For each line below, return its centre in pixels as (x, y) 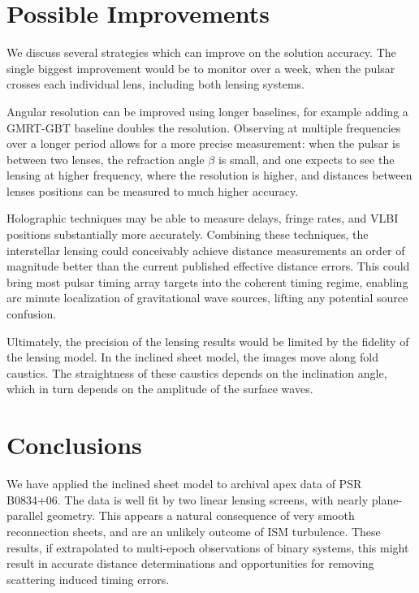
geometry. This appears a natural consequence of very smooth (201, 515)
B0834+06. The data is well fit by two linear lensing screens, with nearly (188, 499)
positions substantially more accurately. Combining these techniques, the (188, 234)
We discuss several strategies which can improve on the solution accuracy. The (201, 52)
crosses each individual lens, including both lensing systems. (156, 84)
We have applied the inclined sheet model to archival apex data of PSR (184, 484)
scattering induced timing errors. (88, 579)
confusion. (32, 314)
